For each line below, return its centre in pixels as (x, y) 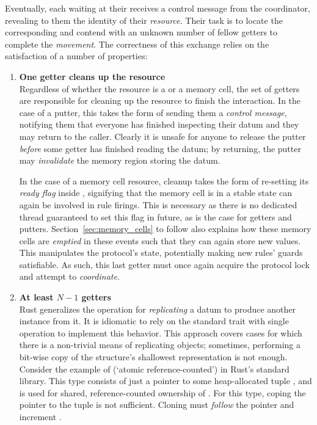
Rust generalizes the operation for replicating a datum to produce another (158, 309)
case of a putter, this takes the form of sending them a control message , (153, 112)
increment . (40, 416)
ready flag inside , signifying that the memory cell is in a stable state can (156, 193)
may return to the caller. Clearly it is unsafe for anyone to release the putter (162, 136)
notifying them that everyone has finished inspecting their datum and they (159, 124)
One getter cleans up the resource (92, 76)
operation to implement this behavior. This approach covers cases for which (161, 332)
